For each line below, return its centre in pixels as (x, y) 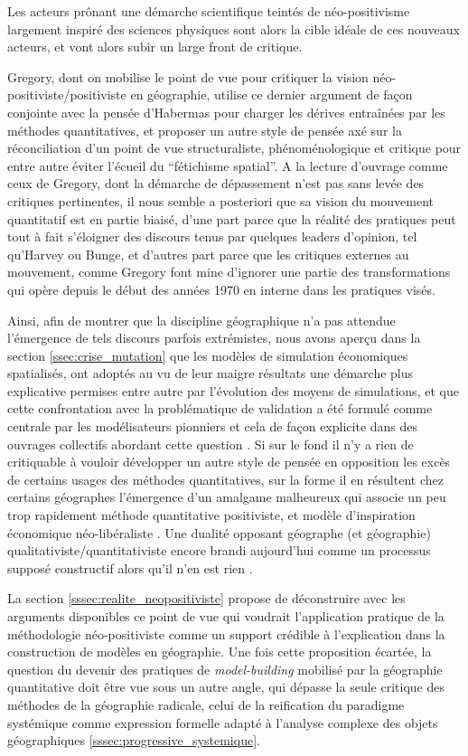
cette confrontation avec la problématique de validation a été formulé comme (220, 408)
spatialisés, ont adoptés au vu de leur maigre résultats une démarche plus (211, 373)
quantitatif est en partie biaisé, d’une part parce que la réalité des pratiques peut (232, 218)
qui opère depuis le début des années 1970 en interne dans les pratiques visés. (221, 289)
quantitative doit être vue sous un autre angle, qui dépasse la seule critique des (226, 687)
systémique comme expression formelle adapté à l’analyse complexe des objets (223, 722)
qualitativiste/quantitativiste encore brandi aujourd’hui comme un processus (219, 550)
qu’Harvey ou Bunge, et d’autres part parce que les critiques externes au (208, 254)
